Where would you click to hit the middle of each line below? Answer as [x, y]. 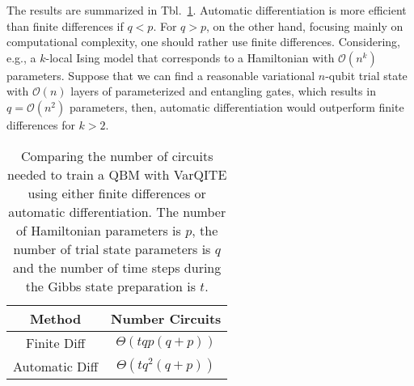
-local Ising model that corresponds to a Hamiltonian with [190, 57]
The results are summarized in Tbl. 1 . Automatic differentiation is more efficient [207, 10]
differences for [41, 124]
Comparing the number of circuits [117, 155]
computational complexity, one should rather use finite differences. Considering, [203, 42]
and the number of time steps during [117, 267]
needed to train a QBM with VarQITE [117, 174]
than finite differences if [65, 25]
